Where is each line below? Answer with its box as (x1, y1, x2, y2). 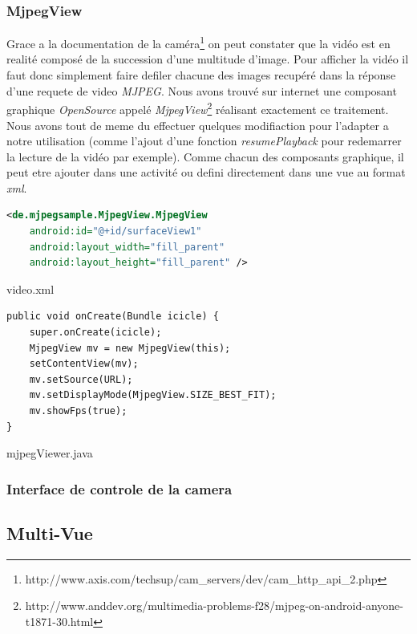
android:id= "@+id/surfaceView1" (29, 226, 202, 238)
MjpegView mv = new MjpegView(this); (29, 342, 231, 354)
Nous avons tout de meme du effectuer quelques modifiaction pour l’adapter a (6, 116, 389, 133)
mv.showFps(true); (29, 405, 128, 417)
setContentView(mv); (29, 358, 139, 370)
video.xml (6, 280, 55, 297)
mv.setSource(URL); (29, 373, 133, 385)
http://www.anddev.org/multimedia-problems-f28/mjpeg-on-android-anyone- (25, 597, 403, 614)
